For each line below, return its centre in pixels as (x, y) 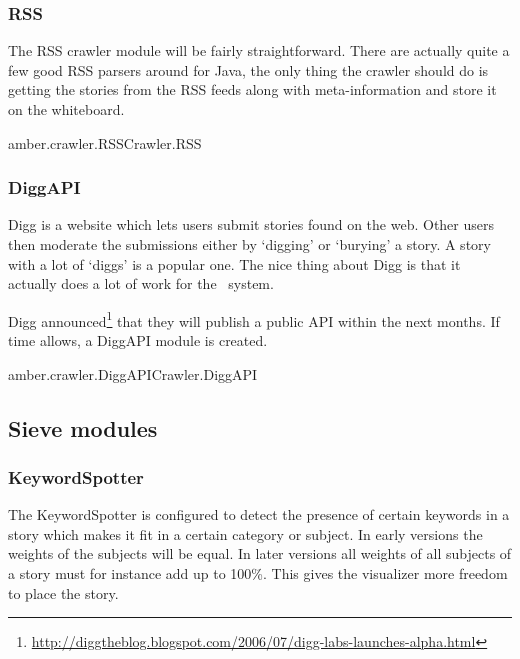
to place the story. (63, 592)
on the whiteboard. (66, 109)
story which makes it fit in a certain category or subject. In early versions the (245, 533)
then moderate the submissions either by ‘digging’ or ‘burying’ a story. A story (249, 244)
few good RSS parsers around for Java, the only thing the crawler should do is (248, 69)
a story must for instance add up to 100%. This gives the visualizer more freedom (258, 573)
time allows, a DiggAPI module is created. (138, 340)
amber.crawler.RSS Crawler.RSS (105, 142)
